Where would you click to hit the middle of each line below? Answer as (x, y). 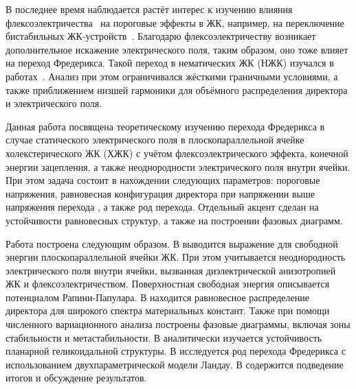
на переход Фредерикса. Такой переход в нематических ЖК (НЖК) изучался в (170, 63)
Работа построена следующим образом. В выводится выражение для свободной (172, 243)
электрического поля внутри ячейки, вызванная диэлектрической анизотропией (171, 270)
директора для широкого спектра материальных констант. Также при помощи (168, 310)
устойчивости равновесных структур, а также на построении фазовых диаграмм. (174, 220)
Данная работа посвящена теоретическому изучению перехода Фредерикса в (165, 126)
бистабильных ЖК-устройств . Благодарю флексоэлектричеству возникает (161, 36)
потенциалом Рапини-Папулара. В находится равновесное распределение (157, 297)
